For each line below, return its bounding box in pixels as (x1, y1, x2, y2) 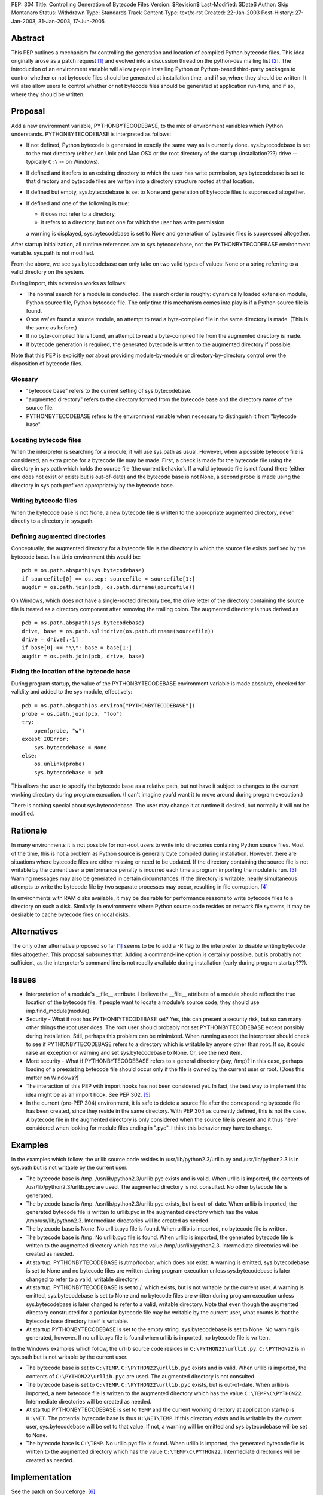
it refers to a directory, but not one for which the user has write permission (41, 219, 224, 226)
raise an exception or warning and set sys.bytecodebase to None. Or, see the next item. (26, 1049, 242, 1056)
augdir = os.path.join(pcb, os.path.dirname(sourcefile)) (22, 584, 196, 590)
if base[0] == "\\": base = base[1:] (22, 645, 133, 651)
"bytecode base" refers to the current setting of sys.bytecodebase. (26, 388, 192, 395)
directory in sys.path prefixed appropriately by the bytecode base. (11, 481, 175, 489)
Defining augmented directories (11, 532, 106, 541)
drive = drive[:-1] (22, 636, 79, 643)
